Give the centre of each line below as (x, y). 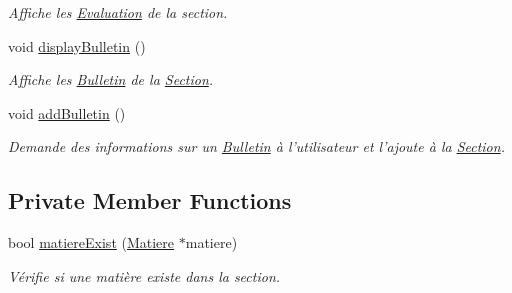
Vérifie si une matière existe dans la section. (144, 275)
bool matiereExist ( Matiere (91, 242)
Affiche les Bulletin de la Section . (111, 79)
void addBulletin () (67, 112)
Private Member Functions (150, 200)
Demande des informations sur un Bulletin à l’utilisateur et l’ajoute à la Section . (256, 146)
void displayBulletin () (77, 45)
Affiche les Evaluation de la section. (118, 12)
